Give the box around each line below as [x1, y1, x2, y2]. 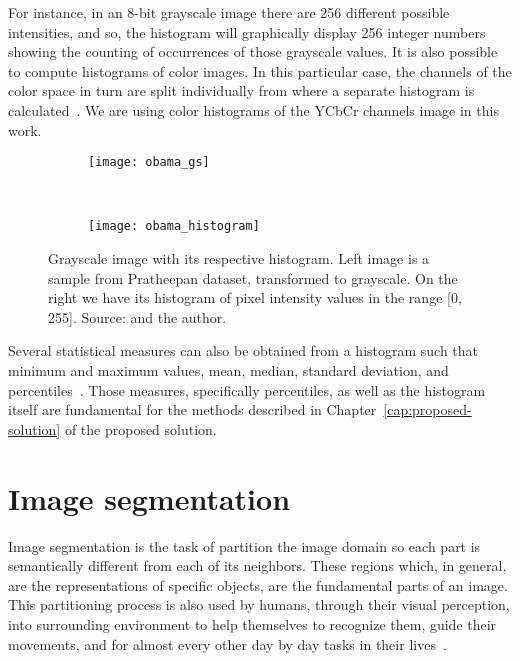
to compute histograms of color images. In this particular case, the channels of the [8, 60, 512, 81]
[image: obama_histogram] [88, 219, 260, 234]
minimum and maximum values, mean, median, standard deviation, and [8, 360, 449, 381]
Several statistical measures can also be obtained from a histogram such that [8, 340, 479, 361]
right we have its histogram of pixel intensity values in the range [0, [48, 287, 462, 308]
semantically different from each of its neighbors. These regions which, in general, [8, 555, 507, 576]
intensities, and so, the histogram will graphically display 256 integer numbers [8, 21, 486, 42]
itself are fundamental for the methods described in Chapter [8, 399, 377, 420]
